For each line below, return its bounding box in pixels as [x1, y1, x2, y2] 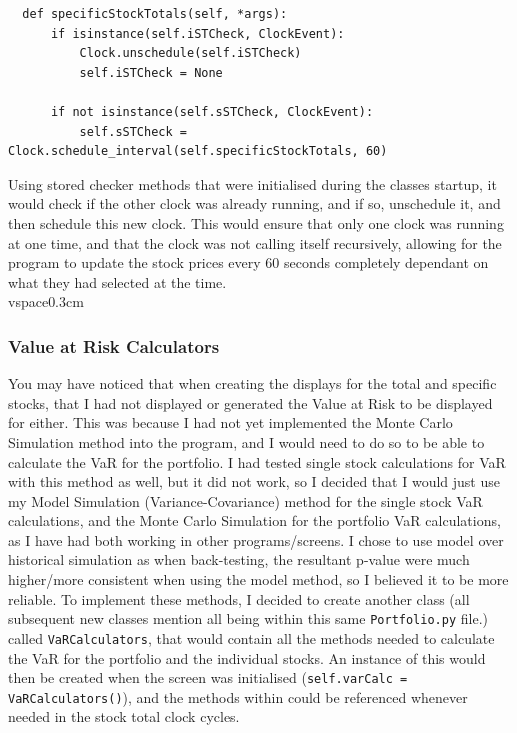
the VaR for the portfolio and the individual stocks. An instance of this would [8, 647, 486, 668]
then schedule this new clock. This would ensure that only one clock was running [8, 212, 504, 233]
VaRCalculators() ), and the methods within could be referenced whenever [8, 686, 468, 707]
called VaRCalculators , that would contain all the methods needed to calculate [8, 627, 495, 648]
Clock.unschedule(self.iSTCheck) [79, 46, 302, 61]
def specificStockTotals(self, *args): [22, 7, 288, 21]
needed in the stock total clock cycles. [8, 706, 240, 727]
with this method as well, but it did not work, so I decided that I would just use [8, 471, 500, 492]
